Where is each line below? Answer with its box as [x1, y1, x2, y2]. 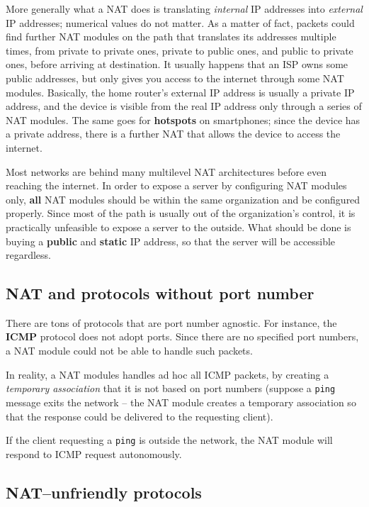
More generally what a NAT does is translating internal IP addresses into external [6, 1, 363, 16]
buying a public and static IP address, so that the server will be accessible [6, 233, 336, 248]
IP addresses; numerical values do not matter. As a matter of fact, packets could [6, 15, 355, 30]
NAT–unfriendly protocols [6, 481, 202, 503]
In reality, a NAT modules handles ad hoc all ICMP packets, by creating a [6, 367, 329, 381]
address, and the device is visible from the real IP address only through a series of [6, 99, 362, 113]
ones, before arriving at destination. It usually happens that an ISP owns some [6, 57, 348, 72]
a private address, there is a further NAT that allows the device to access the [6, 126, 341, 141]
